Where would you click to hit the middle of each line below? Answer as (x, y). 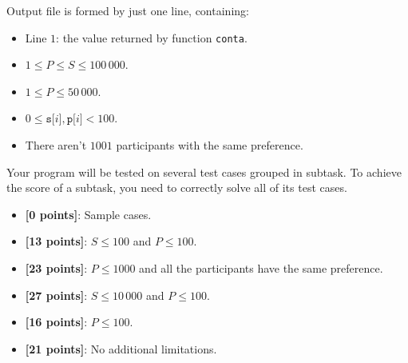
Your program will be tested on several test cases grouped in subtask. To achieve (204, 172)
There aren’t (56, 145)
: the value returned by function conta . (152, 37)
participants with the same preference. (210, 145)
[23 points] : (56, 268)
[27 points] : (56, 295)
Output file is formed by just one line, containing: (128, 10)
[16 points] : (56, 322)
